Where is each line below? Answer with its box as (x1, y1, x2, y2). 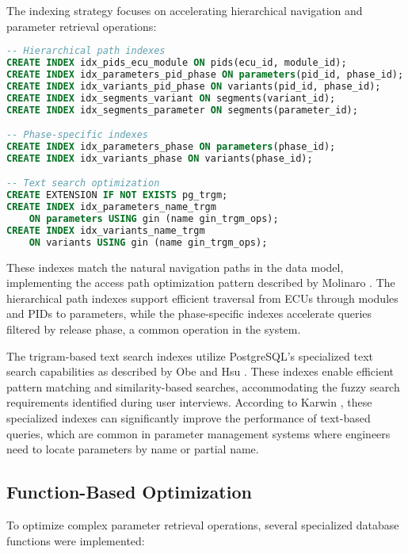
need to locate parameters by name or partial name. (6, 441, 259, 457)
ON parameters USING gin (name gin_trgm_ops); (29, 213, 279, 224)
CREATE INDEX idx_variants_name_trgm (6, 224, 205, 236)
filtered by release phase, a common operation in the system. (6, 321, 301, 337)
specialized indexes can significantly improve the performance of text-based (6, 409, 371, 426)
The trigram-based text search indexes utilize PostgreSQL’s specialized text (6, 347, 373, 364)
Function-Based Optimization (6, 479, 252, 504)
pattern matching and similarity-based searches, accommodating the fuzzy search (6, 378, 400, 395)
